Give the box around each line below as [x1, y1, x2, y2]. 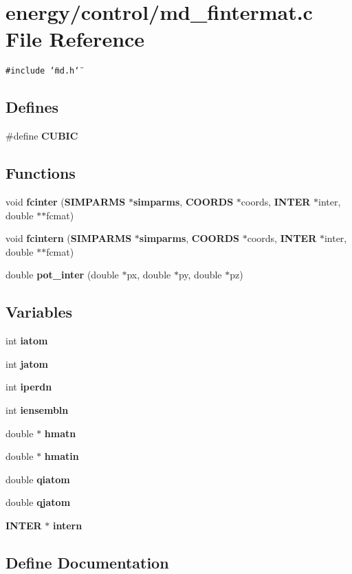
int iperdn [5, 379, 52, 394]
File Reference [5, 25, 145, 53]
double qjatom [5, 495, 71, 509]
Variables [5, 301, 73, 322]
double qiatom [5, 472, 70, 486]
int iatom [5, 333, 48, 348]
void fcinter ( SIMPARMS [5, 194, 126, 208]
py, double [178, 267, 222, 282]
